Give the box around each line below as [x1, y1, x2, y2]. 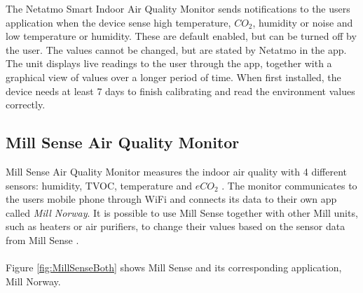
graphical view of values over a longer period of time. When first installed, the [6, 69, 341, 84]
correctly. [6, 97, 46, 112]
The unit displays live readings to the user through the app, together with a [6, 56, 332, 71]
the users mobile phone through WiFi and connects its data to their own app [6, 192, 337, 206]
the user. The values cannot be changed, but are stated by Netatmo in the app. [6, 42, 347, 57]
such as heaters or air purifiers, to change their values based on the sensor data [6, 219, 345, 234]
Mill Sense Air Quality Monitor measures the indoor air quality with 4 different [6, 164, 348, 178]
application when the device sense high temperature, [6, 15, 231, 29]
